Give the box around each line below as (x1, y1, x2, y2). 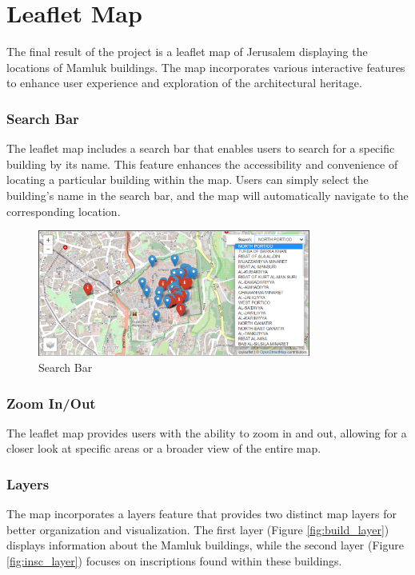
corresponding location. (6, 202, 121, 219)
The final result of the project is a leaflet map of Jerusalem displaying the (6, 43, 368, 60)
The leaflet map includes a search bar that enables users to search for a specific (6, 140, 395, 157)
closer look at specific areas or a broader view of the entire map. (6, 440, 321, 457)
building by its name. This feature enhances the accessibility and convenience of (6, 155, 398, 172)
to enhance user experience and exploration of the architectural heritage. (6, 74, 362, 91)
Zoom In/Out (6, 393, 96, 413)
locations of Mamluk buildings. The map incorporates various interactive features (6, 58, 405, 75)
